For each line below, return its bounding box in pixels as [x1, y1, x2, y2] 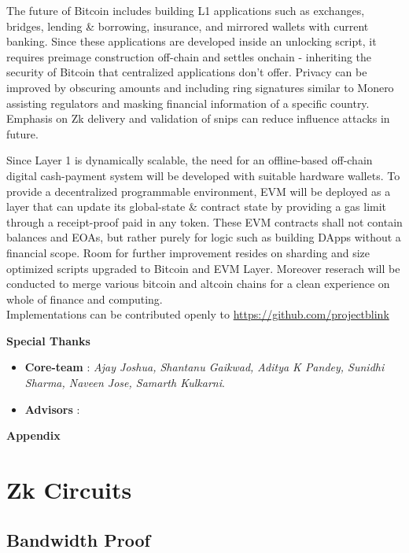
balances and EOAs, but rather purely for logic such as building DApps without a [6, 229, 401, 245]
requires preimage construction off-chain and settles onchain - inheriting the [6, 48, 372, 65]
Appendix [6, 427, 61, 444]
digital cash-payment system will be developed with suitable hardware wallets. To [6, 167, 400, 183]
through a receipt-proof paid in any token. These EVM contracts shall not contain [6, 213, 403, 230]
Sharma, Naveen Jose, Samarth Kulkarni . [24, 374, 225, 391]
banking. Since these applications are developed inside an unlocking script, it [6, 33, 377, 50]
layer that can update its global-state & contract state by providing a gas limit [6, 198, 387, 215]
